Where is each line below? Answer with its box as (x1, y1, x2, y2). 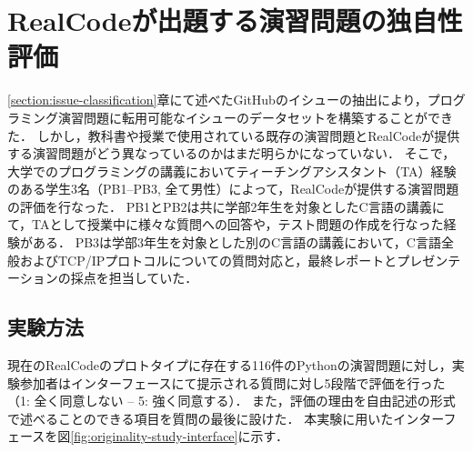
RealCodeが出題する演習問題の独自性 (7, 2, 463, 39)
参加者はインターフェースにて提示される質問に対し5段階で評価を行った (19, 373, 446, 392)
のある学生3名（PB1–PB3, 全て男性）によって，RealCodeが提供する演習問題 (7, 179, 459, 198)
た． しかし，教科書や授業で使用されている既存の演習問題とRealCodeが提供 (7, 126, 460, 145)
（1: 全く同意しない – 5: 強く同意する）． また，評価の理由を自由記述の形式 (7, 391, 456, 410)
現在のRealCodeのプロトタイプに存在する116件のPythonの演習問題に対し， (7, 356, 452, 375)
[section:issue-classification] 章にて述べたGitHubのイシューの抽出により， (7, 90, 428, 109)
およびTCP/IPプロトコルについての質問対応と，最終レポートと (19, 250, 398, 269)
